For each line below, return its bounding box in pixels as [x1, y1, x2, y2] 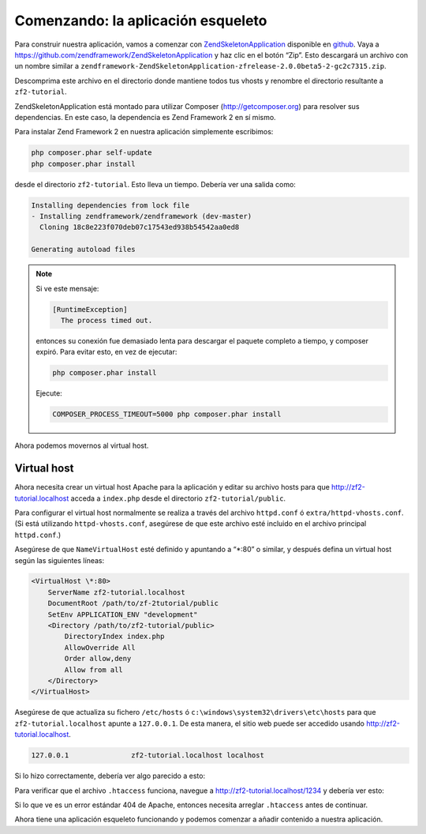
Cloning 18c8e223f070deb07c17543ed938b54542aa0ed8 [39, 223, 240, 232]
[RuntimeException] [52, 305, 128, 314]
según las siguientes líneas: [14, 555, 105, 565]
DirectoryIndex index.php [64, 632, 165, 641]
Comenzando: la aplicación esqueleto [14, 12, 267, 29]
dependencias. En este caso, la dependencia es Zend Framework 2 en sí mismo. [14, 112, 276, 122]
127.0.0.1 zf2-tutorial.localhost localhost [31, 751, 264, 760]
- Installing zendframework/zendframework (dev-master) [31, 212, 252, 221]
